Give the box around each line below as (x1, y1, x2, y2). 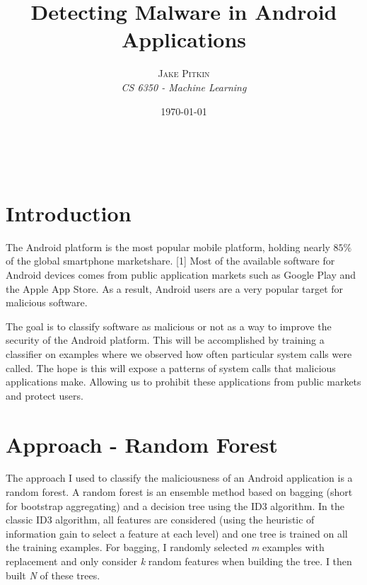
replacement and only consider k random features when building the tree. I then (6, 554, 352, 569)
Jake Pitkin (158, 66, 210, 81)
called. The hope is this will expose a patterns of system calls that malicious (6, 360, 336, 375)
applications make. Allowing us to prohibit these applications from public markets (6, 374, 361, 389)
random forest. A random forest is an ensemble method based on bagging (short (6, 485, 353, 499)
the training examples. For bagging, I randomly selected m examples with (6, 540, 325, 555)
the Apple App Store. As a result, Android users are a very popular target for (6, 281, 344, 296)
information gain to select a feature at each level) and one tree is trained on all (6, 526, 348, 540)
